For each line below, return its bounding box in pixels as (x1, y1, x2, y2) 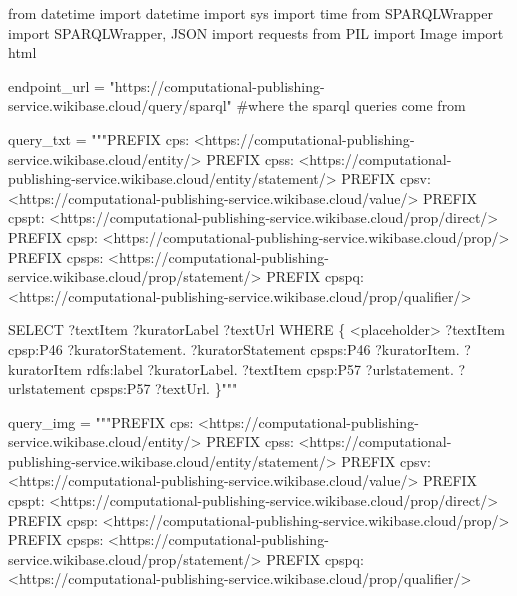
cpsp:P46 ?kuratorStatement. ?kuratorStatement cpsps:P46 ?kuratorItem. (8, 338, 460, 359)
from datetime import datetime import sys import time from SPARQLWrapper (8, 3, 493, 23)
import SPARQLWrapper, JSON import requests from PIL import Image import (8, 22, 504, 43)
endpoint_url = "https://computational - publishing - (8, 75, 325, 96)
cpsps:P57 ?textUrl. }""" (90, 378, 238, 399)
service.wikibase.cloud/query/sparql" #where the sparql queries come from (8, 95, 466, 116)
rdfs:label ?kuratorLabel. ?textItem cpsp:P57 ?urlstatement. (86, 358, 454, 379)
